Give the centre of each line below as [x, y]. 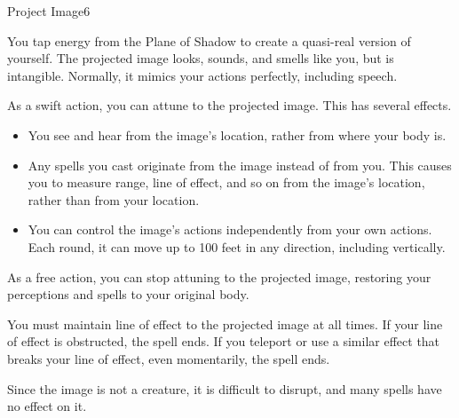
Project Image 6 [49, 11]
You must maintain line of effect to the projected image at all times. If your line [225, 323]
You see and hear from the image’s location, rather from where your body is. [237, 134]
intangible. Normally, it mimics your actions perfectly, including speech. [202, 75]
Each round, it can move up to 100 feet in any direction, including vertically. [237, 246]
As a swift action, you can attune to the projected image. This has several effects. [229, 105]
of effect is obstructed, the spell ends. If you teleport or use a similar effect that [224, 341]
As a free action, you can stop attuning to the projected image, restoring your [219, 276]
